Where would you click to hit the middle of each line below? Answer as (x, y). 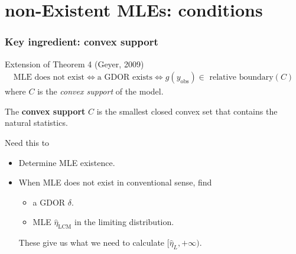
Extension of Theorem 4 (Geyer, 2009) (74, 63)
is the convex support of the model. (100, 91)
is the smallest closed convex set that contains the (187, 111)
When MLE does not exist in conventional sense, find (115, 182)
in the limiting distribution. (124, 222)
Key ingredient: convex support (82, 42)
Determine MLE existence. (67, 162)
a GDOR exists (125, 78)
